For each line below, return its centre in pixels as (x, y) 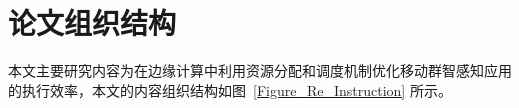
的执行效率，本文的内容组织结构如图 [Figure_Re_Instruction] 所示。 (230, 89)
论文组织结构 (92, 22)
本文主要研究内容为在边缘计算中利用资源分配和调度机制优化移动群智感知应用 (260, 70)
